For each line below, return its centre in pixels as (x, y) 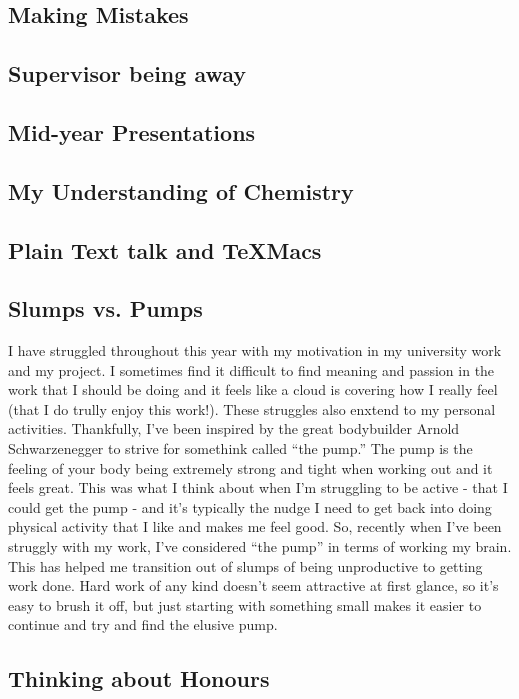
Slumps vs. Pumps (105, 308)
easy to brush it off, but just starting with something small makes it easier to (245, 604)
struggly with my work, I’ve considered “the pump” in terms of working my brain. (260, 546)
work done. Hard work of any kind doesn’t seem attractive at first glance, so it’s (253, 585)
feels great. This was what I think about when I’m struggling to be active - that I (258, 487)
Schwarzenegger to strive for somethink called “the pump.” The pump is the (240, 448)
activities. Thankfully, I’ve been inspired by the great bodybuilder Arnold (234, 428)
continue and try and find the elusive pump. (143, 624)
